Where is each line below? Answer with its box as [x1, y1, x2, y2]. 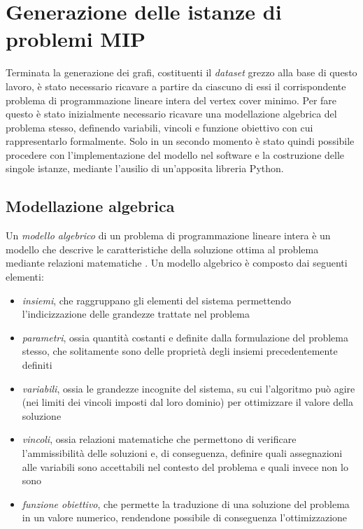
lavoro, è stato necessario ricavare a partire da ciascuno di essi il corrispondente [6, 78, 346, 93]
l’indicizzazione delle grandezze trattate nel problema [22, 306, 250, 321]
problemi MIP [6, 24, 146, 53]
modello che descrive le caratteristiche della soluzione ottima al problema [6, 241, 319, 256]
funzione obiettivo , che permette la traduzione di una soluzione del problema [22, 496, 350, 511]
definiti [22, 358, 52, 372]
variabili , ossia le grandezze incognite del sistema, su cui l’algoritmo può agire [22, 381, 355, 395]
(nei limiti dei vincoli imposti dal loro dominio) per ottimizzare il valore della [22, 395, 353, 409]
